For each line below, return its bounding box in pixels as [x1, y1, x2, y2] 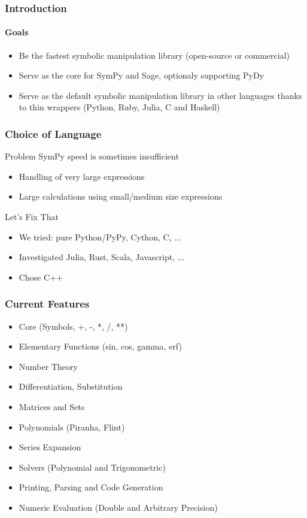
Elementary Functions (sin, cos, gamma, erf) [19, 340, 182, 353]
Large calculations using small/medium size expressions [19, 190, 223, 203]
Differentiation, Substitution [19, 380, 123, 393]
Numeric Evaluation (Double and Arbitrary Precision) [19, 501, 218, 513]
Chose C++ [19, 270, 63, 283]
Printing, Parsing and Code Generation [19, 481, 163, 493]
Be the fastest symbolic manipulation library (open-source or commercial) [19, 49, 290, 61]
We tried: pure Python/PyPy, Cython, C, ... [19, 230, 181, 243]
